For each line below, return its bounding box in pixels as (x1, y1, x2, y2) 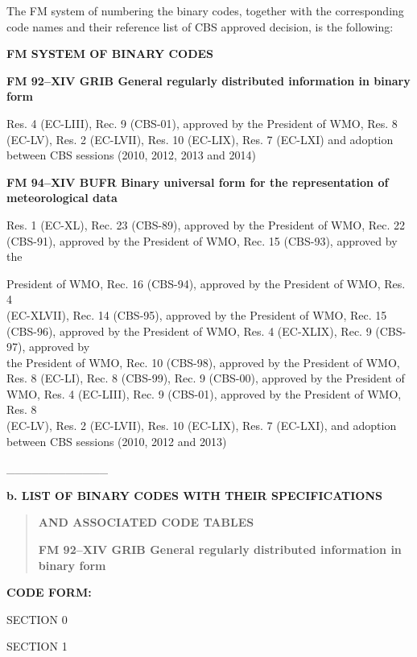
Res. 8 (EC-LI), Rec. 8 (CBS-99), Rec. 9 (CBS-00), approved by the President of (6, 370, 405, 386)
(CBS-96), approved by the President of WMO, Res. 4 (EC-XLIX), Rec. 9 (6, 322, 372, 339)
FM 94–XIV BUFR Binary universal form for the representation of (6, 173, 389, 190)
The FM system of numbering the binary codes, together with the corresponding (6, 2, 404, 19)
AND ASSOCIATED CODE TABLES (38, 514, 254, 531)
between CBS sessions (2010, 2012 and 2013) (6, 432, 227, 449)
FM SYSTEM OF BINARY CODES (6, 45, 214, 62)
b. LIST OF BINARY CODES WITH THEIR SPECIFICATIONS (6, 486, 382, 503)
